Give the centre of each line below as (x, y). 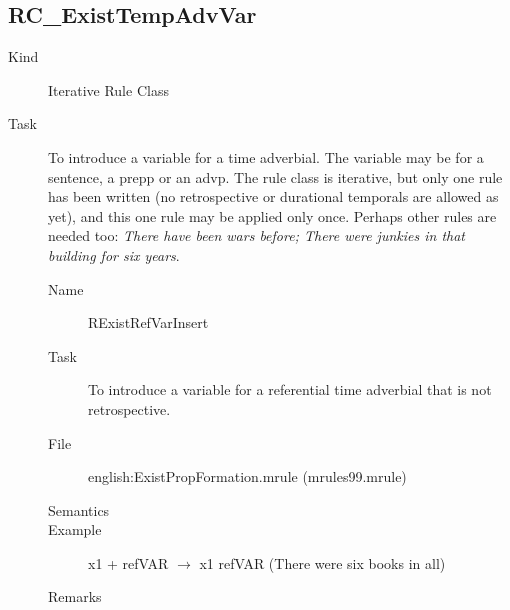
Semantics (79, 509)
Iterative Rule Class (108, 89)
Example (75, 529)
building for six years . (114, 254)
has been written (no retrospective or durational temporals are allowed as (273, 196)
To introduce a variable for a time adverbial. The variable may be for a (266, 156)
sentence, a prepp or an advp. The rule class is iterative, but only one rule (275, 176)
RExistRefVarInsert (148, 322)
